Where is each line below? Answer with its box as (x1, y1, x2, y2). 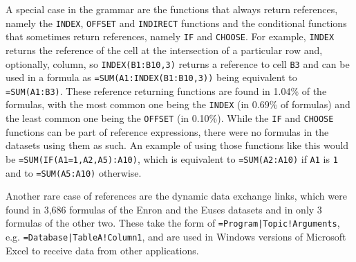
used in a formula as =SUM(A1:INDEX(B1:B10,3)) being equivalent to (6, 70, 297, 85)
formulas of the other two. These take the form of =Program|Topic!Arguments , (6, 216, 340, 230)
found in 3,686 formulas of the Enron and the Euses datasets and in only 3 (6, 202, 322, 216)
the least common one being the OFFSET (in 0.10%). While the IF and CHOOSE (6, 111, 334, 125)
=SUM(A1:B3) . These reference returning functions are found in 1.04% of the (6, 83, 327, 98)
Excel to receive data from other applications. (6, 243, 199, 257)
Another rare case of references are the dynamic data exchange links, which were (6, 189, 347, 203)
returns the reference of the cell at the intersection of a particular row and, (6, 42, 323, 57)
